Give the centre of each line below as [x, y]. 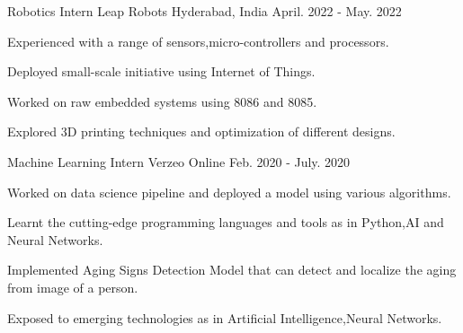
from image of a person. [73, 287]
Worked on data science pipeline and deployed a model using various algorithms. [229, 192]
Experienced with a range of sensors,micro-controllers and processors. [198, 41]
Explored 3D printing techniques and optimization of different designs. [201, 131]
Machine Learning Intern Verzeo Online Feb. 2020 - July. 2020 [179, 161]
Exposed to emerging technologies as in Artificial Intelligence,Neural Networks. [225, 317]
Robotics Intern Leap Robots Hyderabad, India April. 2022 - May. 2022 [205, 11]
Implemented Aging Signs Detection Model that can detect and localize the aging [232, 270]
